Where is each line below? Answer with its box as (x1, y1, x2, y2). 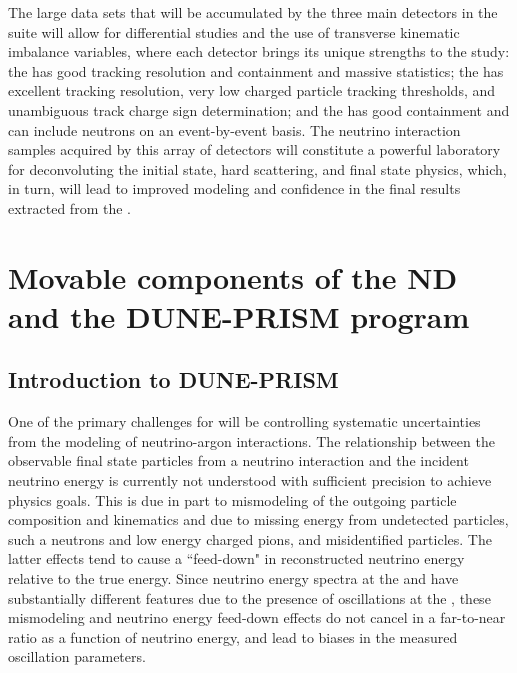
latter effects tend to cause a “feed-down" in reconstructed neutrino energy (8, 548, 465, 569)
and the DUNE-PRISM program (8, 295, 470, 336)
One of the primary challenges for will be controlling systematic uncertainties (8, 411, 481, 432)
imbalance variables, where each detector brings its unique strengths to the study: (8, 41, 510, 62)
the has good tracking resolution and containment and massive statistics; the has (8, 60, 504, 81)
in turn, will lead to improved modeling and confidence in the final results (8, 178, 461, 199)
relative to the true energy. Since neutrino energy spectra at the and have (8, 568, 459, 589)
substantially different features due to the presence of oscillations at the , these (8, 587, 491, 608)
